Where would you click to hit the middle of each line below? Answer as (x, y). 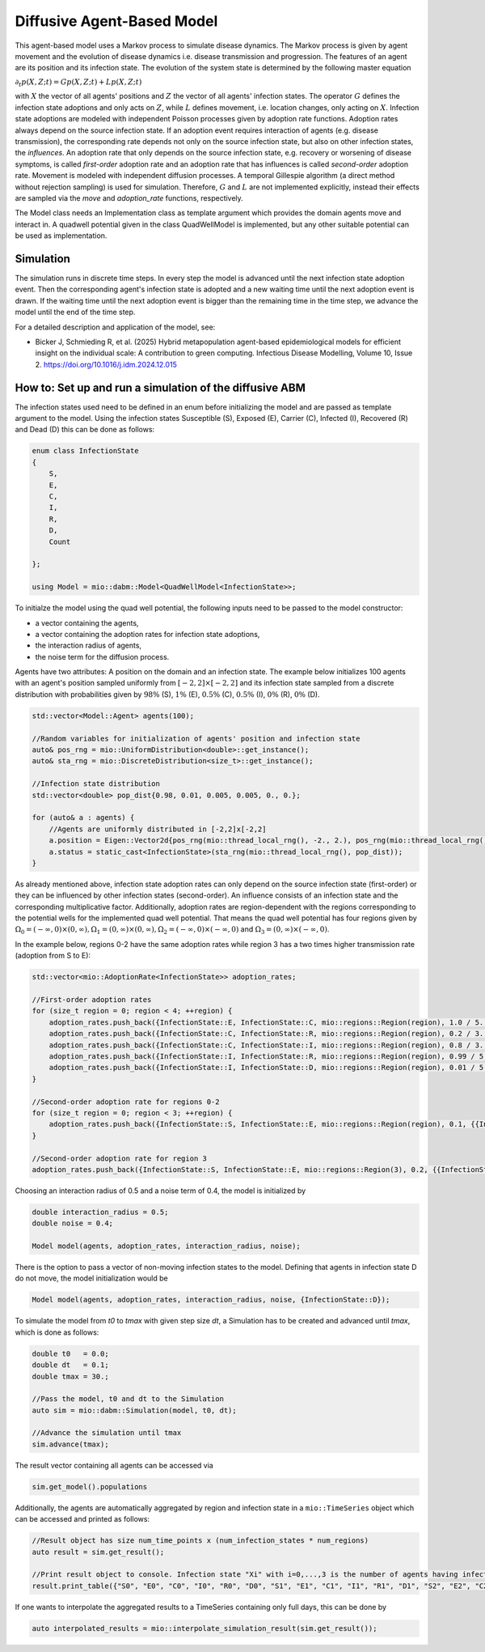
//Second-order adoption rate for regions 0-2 (126, 1102)
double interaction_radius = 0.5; (100, 1212)
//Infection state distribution (96, 784)
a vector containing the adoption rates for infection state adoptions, (148, 634)
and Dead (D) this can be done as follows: (85, 430)
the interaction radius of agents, (88, 646)
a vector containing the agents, (87, 622)
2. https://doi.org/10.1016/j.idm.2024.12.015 (106, 364)
